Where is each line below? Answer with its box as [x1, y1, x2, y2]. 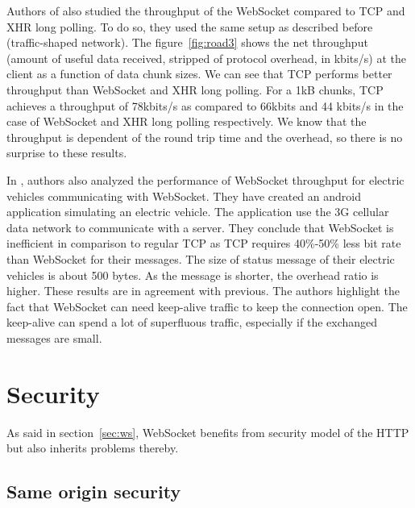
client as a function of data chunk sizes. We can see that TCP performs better [6, 65, 392, 82]
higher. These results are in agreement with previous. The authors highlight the [6, 282, 400, 299]
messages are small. [6, 329, 102, 346]
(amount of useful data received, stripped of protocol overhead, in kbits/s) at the [6, 49, 406, 66]
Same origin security [6, 479, 181, 504]
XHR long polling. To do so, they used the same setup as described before [6, 18, 373, 35]
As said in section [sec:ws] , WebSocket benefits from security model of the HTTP [6, 423, 409, 440]
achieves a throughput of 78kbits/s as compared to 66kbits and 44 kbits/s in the [6, 97, 404, 114]
